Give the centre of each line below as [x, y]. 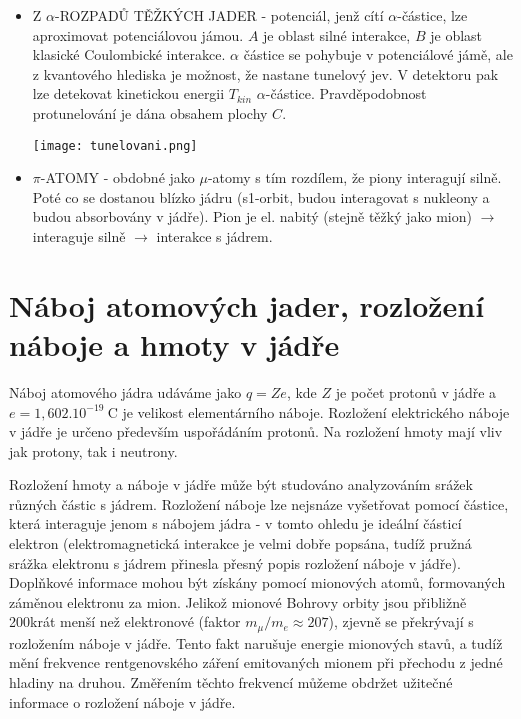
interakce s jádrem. [214, 236]
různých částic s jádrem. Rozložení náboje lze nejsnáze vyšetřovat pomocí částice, [259, 503]
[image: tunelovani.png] [115, 145]
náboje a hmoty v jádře [174, 343]
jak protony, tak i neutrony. [93, 450]
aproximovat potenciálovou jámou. [138, 34]
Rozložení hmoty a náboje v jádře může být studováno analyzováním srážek [241, 484]
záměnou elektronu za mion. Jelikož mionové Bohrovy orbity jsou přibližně [238, 601]
